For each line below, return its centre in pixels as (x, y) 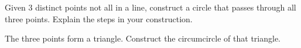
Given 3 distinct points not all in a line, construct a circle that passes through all (150, 7)
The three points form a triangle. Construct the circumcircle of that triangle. (143, 38)
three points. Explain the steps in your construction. (99, 18)
